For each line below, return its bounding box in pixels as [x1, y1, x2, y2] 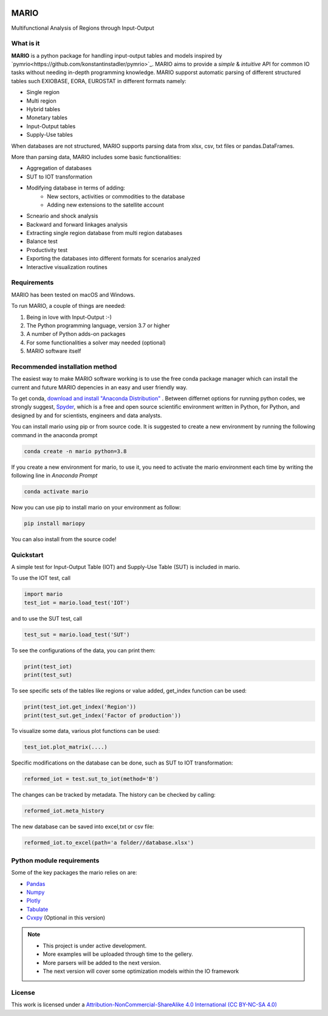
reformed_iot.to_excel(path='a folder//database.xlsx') [24, 839, 194, 847]
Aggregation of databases [26, 165, 92, 172]
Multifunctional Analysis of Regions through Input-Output [11, 24, 154, 32]
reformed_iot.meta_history [24, 808, 104, 814]
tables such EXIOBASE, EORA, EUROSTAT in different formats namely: [11, 77, 186, 84]
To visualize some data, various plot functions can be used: [11, 728, 160, 735]
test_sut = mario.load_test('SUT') [24, 631, 130, 638]
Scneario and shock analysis [26, 213, 98, 220]
